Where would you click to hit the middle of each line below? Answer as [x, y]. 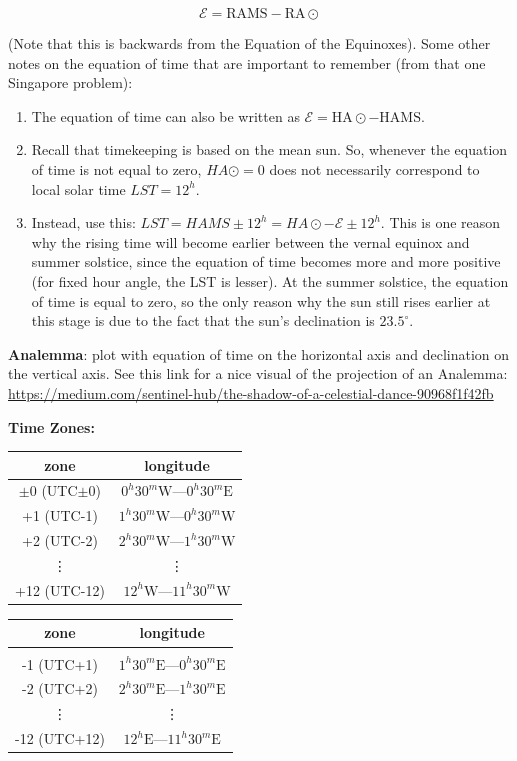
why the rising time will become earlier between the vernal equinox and [250, 241]
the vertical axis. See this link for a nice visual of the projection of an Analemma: [258, 373]
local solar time [78, 188]
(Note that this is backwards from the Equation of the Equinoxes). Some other [249, 43]
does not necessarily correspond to [374, 168]
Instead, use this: [83, 222]
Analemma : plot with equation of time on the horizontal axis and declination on [259, 353]
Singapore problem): [70, 82]
